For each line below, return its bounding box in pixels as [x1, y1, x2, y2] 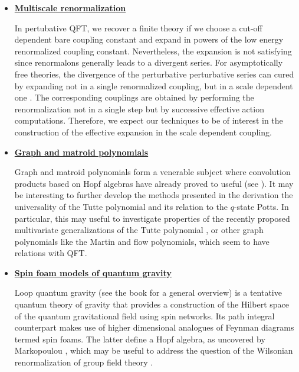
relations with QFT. [14, 247, 87, 259]
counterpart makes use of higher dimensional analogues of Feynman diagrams [14, 321, 294, 334]
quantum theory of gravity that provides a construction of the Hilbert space [14, 298, 289, 310]
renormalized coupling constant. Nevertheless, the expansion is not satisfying [14, 44, 292, 57]
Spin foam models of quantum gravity [14, 266, 172, 279]
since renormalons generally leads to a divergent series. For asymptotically [14, 56, 283, 69]
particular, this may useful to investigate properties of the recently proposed [14, 212, 290, 224]
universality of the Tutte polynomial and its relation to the [14, 200, 228, 212]
